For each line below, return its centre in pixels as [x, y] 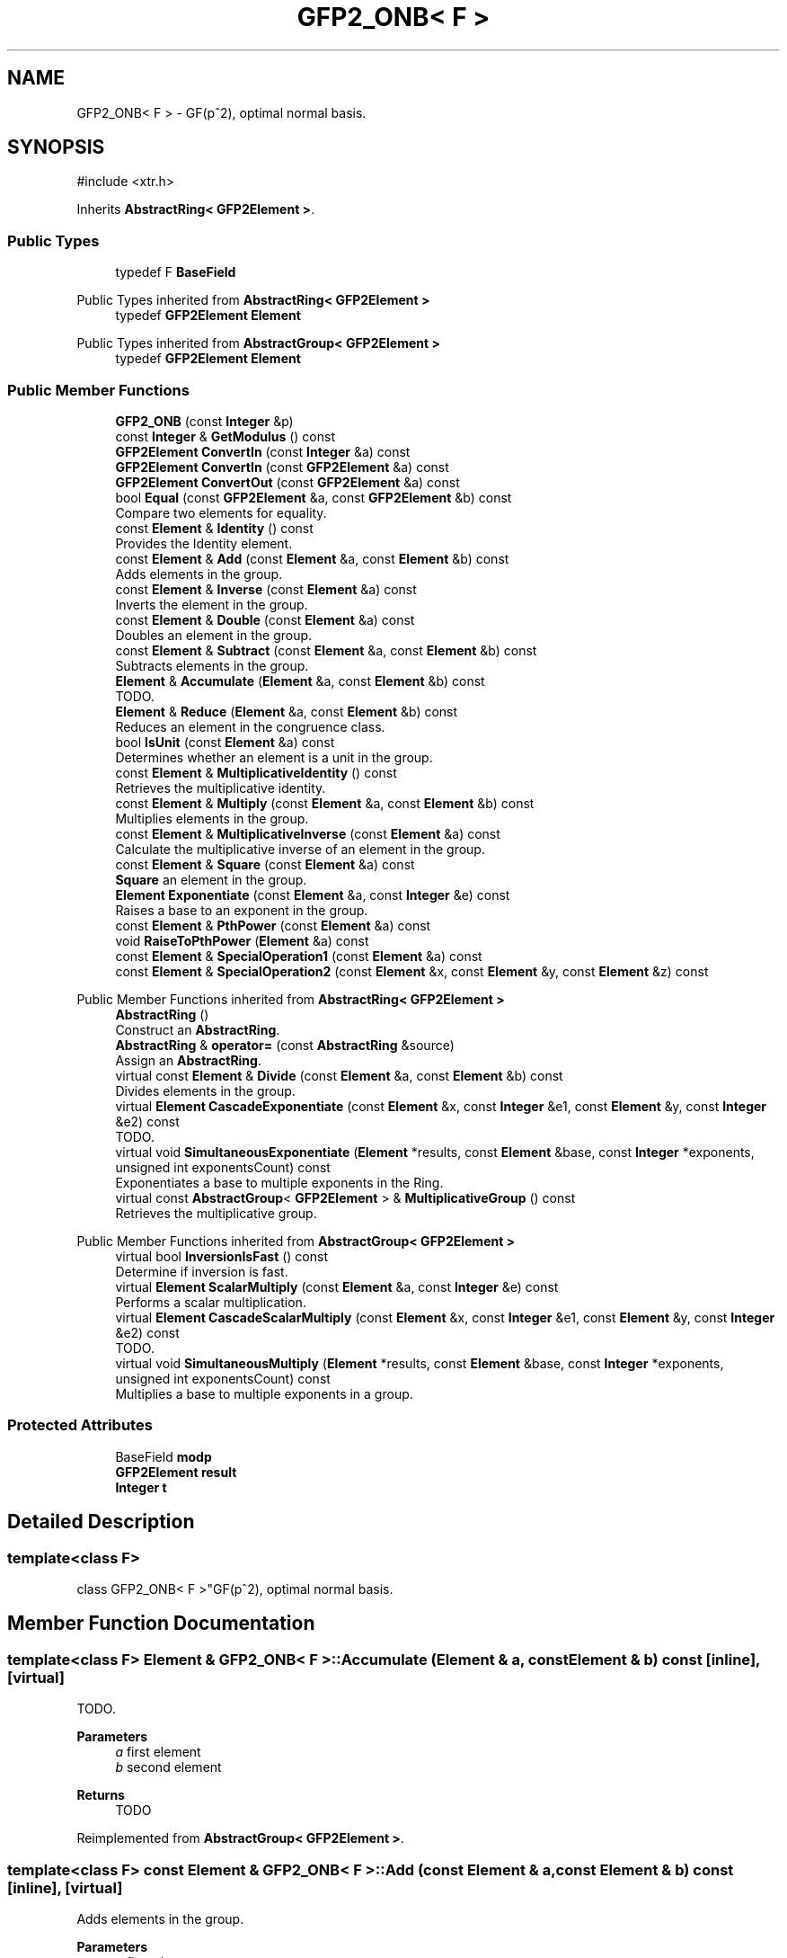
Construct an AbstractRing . [198, 1029]
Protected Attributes [80, 1425]
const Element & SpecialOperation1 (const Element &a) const [299, 956]
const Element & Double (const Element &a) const [265, 619]
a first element [158, 1752]
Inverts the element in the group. [212, 604]
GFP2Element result [176, 1472]
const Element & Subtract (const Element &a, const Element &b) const [326, 650]
